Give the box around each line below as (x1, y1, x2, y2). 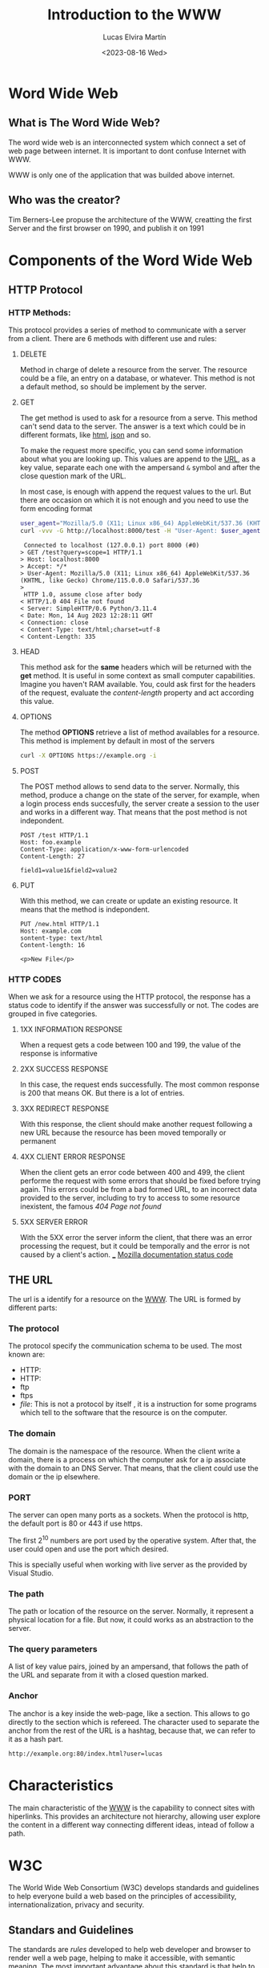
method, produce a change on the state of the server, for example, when (19, 791, 260, 800)
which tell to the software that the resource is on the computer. (19, 1408, 228, 1417)
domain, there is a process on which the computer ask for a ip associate (8, 1454, 247, 1464)
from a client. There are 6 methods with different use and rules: (8, 334, 218, 344)
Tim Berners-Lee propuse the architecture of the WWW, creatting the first (8, 214, 252, 224)
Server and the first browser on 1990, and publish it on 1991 (8, 223, 204, 233)
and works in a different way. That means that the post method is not (19, 807, 247, 817)
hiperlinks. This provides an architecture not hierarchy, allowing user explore (8, 1811, 261, 1821)
